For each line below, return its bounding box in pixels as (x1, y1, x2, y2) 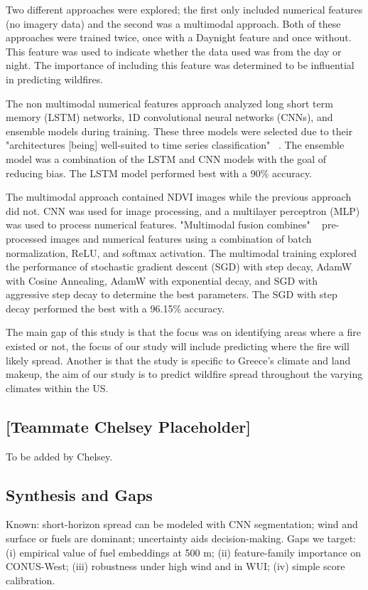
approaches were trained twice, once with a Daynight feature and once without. (6, 30, 352, 45)
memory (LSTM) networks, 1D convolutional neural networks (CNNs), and (6, 110, 333, 125)
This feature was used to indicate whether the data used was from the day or (6, 43, 342, 58)
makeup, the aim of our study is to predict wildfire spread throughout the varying (6, 367, 363, 381)
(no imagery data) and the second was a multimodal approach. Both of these (6, 16, 341, 31)
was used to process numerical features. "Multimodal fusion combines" (6, 217, 310, 232)
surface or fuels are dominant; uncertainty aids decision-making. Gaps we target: (6, 531, 357, 546)
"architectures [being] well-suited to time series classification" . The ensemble (6, 137, 345, 152)
